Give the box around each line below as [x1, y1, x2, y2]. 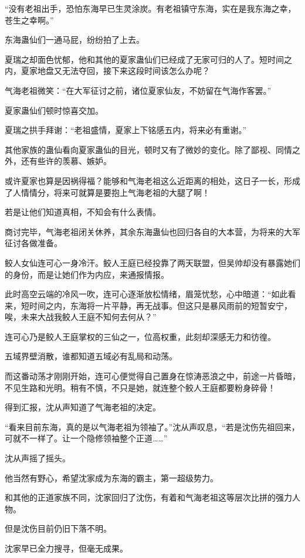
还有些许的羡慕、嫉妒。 [21, 155, 111, 167]
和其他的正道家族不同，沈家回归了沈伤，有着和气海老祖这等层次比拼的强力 [5, 491, 292, 503]
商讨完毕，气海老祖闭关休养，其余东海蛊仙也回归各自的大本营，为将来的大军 [5, 225, 300, 237]
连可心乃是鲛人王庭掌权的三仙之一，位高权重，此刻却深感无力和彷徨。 [5, 330, 276, 342]
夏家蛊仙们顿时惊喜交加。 [5, 104, 103, 116]
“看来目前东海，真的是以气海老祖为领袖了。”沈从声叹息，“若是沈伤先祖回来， [5, 420, 300, 433]
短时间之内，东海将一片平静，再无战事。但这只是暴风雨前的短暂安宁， [21, 299, 292, 311]
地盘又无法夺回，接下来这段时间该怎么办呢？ [37, 64, 210, 77]
